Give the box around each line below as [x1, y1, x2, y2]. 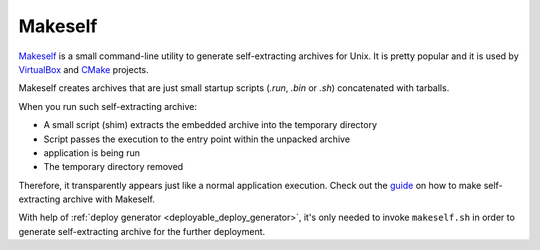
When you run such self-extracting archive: [18, 100, 198, 112]
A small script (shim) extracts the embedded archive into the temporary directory [43, 119, 378, 131]
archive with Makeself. [62, 193, 155, 205]
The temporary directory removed [43, 161, 184, 173]
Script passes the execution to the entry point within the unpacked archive [43, 133, 350, 145]
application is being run [43, 146, 140, 159]
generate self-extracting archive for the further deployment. [18, 225, 266, 237]
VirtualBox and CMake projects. [18, 63, 149, 75]
